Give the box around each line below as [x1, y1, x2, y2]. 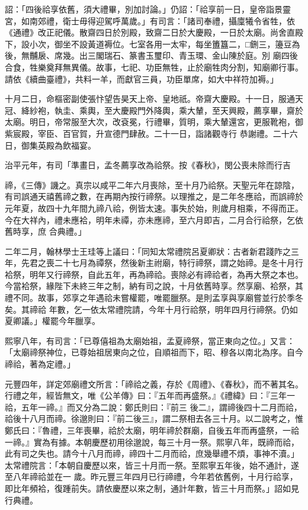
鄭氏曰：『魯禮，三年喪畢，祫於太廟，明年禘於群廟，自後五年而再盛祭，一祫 [5, 424, 299, 436]
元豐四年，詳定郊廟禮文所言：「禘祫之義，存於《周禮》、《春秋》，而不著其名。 [5, 377, 303, 390]
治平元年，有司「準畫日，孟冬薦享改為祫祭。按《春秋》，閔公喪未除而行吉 [5, 159, 291, 171]
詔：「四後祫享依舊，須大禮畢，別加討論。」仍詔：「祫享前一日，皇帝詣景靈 [5, 3, 291, 15]
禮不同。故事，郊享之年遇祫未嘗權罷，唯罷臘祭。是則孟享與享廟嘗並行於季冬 [5, 291, 303, 304]
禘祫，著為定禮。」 [5, 358, 75, 370]
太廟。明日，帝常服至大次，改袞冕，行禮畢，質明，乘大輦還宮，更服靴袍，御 [5, 116, 303, 128]
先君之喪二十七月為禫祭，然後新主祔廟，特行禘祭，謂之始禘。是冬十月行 [21, 256, 303, 269]
